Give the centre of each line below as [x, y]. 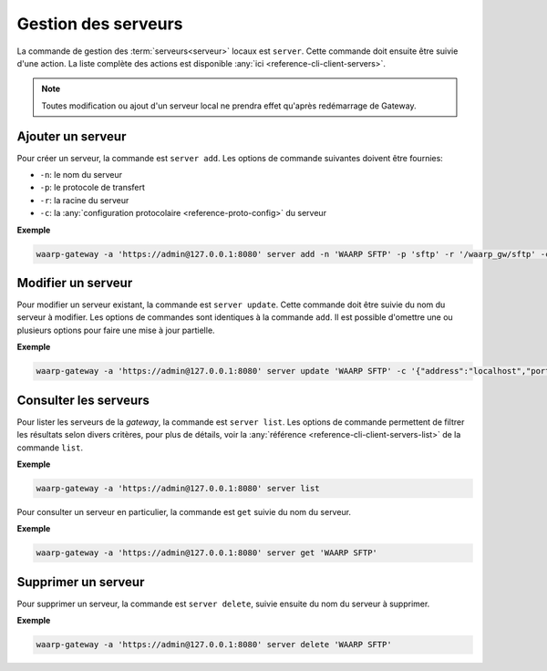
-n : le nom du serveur [81, 175]
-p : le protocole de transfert [93, 188]
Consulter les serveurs [83, 400]
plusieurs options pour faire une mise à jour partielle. [116, 330]
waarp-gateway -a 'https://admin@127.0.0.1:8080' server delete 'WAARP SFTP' [214, 645]
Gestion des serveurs [100, 24]
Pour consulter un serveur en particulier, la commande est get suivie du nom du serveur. [184, 511]
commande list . [50, 448]
